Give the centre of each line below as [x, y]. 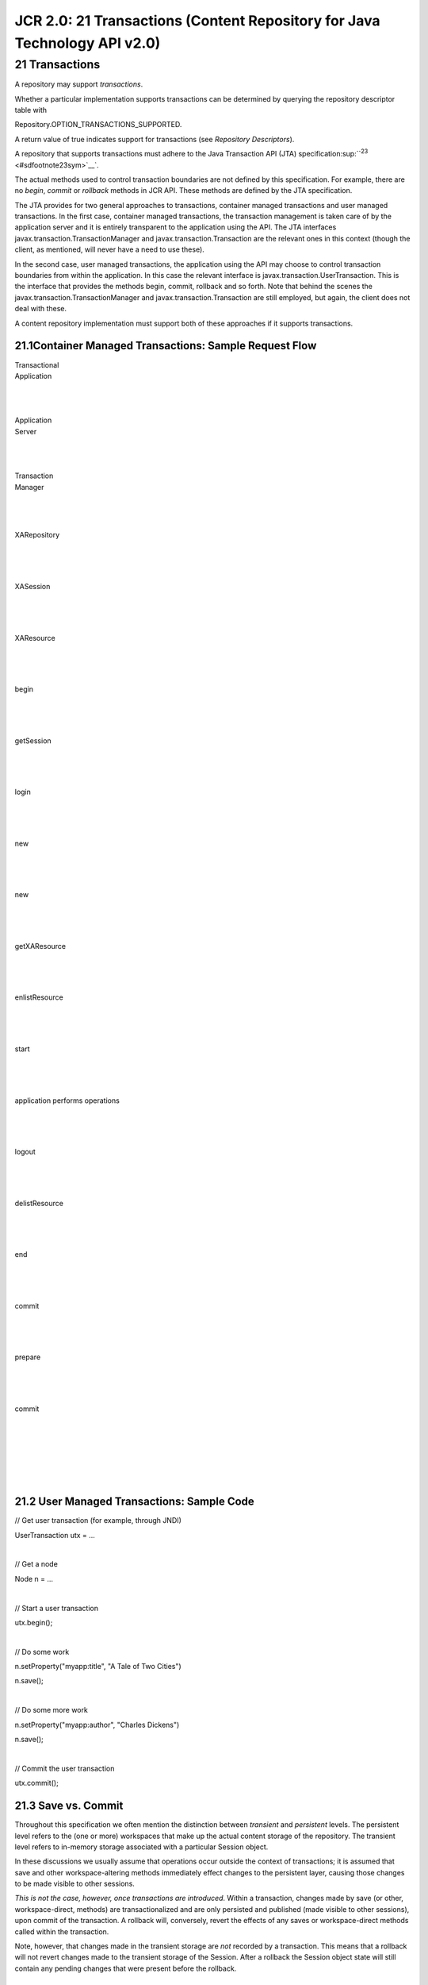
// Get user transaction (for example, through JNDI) [98, 1521]
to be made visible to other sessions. [75, 1884]
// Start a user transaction [57, 1608]
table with [31, 110]
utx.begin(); [34, 1622]
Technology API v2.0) [88, 43]
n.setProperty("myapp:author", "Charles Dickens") [97, 1725]
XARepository [37, 535]
